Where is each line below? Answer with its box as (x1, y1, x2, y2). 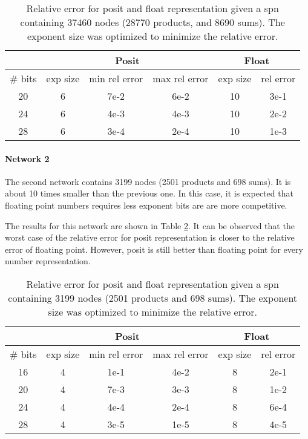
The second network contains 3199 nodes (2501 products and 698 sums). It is (5, 175, 291, 187)
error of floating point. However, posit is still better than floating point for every (5, 242, 303, 255)
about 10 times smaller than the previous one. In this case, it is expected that (5, 187, 293, 200)
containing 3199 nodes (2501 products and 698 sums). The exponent (8, 290, 298, 305)
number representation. (5, 255, 91, 267)
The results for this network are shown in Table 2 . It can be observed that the (5, 219, 295, 232)
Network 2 (5, 152, 50, 164)
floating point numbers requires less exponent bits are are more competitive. (5, 198, 287, 211)
